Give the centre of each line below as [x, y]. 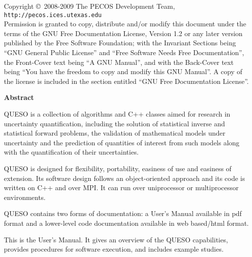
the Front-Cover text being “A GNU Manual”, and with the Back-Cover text [119, 62]
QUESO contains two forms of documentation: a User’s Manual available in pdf [123, 213]
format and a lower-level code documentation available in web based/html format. [126, 223]
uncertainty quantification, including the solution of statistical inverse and [115, 123]
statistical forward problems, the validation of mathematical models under [115, 133]
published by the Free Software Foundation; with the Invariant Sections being [120, 43]
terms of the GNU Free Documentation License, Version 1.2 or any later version [123, 33]
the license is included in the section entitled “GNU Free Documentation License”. [126, 81]
